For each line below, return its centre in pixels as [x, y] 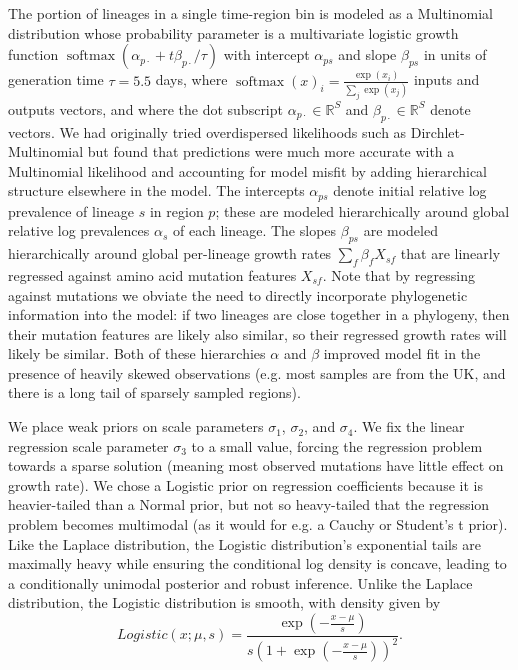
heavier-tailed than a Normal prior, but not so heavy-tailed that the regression [249, 504]
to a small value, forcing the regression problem [337, 445]
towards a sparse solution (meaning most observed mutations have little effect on [256, 465]
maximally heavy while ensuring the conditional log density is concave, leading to [257, 563]
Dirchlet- [437, 131]
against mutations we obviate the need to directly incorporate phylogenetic [238, 294]
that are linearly [450, 253]
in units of [455, 54]
